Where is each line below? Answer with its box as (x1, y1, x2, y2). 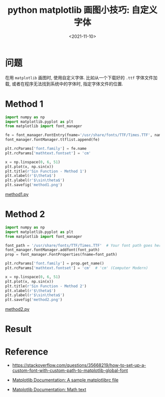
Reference (5, 346, 48, 357)
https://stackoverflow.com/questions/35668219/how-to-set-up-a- (12, 363, 146, 368)
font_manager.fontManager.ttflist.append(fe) (5, 137, 100, 142)
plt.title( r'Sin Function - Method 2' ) (5, 284, 87, 289)
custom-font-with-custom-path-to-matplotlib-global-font (12, 367, 128, 373)
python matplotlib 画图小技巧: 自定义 (7, 4, 158, 16)
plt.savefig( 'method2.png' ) (5, 298, 63, 302)
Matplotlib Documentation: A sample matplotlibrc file (12, 377, 119, 383)
